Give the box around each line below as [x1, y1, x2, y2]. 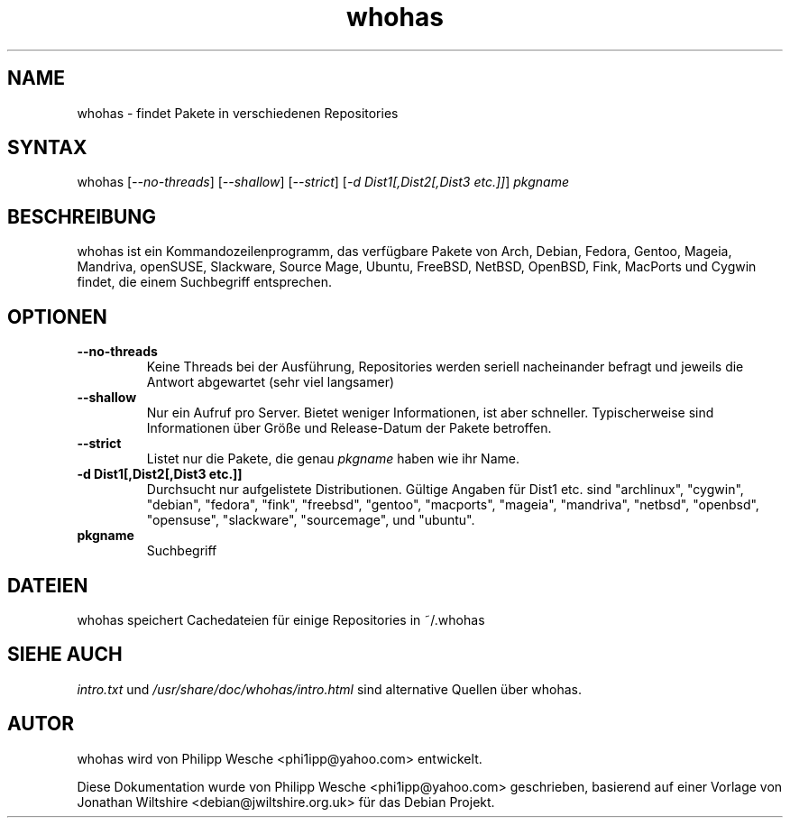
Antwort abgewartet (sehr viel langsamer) [146, 374, 395, 390]
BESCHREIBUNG [7, 205, 157, 228]
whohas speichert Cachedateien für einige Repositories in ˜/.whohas [77, 611, 485, 628]
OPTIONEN [7, 305, 107, 328]
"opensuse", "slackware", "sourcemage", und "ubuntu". [146, 512, 475, 528]
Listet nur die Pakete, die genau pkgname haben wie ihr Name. [146, 451, 519, 467]
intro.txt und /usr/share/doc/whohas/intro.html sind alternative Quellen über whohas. [77, 681, 583, 697]
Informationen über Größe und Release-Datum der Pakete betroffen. [146, 420, 552, 436]
